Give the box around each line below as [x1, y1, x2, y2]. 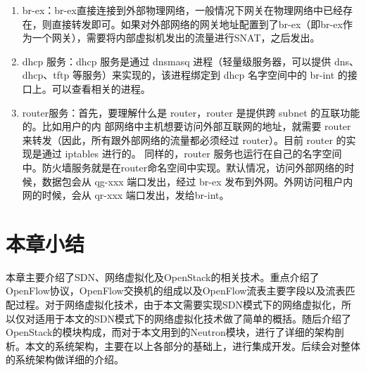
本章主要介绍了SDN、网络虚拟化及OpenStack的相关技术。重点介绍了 [6, 269, 320, 284]
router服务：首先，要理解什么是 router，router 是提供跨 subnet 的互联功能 [22, 105, 360, 119]
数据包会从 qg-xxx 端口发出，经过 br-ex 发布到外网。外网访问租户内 [42, 174, 353, 188]
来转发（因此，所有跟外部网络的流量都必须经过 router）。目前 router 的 [22, 132, 346, 147]
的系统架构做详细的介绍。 [6, 352, 124, 367]
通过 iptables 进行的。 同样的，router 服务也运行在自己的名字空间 [42, 146, 342, 161]
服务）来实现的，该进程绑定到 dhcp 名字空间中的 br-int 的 [82, 67, 348, 82]
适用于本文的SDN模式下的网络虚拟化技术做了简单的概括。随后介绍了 [34, 311, 351, 325]
